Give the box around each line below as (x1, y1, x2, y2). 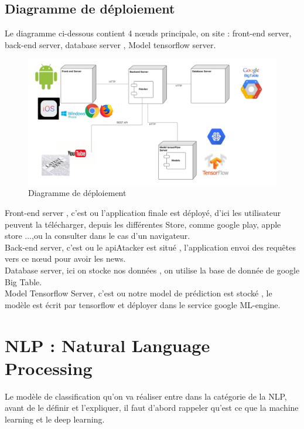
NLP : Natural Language (5, 333, 210, 357)
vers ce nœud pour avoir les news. (5, 252, 126, 265)
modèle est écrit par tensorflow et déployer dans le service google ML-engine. (5, 298, 281, 310)
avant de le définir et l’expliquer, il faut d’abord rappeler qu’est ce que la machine (5, 401, 299, 414)
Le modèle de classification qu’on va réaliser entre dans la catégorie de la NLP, (5, 390, 287, 402)
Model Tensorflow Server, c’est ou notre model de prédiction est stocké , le (5, 287, 272, 299)
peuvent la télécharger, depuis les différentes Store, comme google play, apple (5, 218, 281, 230)
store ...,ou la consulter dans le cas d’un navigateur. (5, 229, 190, 242)
